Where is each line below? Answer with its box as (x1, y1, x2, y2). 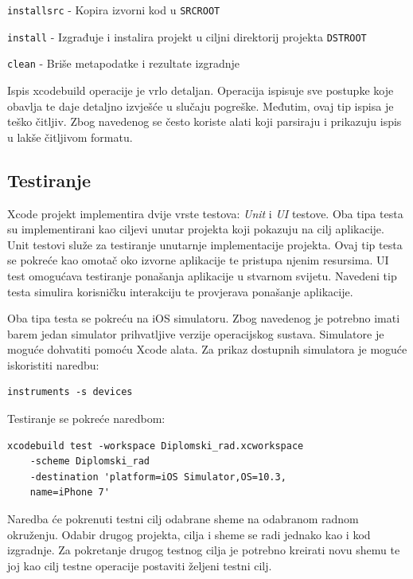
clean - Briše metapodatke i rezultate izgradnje (7, 55, 240, 72)
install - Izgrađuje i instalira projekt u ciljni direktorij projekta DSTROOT (7, 28, 367, 45)
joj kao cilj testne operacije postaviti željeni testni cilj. (7, 557, 272, 573)
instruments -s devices (7, 386, 133, 398)
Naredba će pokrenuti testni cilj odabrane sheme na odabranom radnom (7, 511, 359, 527)
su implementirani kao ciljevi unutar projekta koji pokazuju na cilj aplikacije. (7, 221, 384, 237)
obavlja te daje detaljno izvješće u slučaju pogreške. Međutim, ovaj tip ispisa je (7, 97, 394, 114)
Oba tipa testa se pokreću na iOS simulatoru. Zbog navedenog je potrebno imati (7, 310, 400, 327)
